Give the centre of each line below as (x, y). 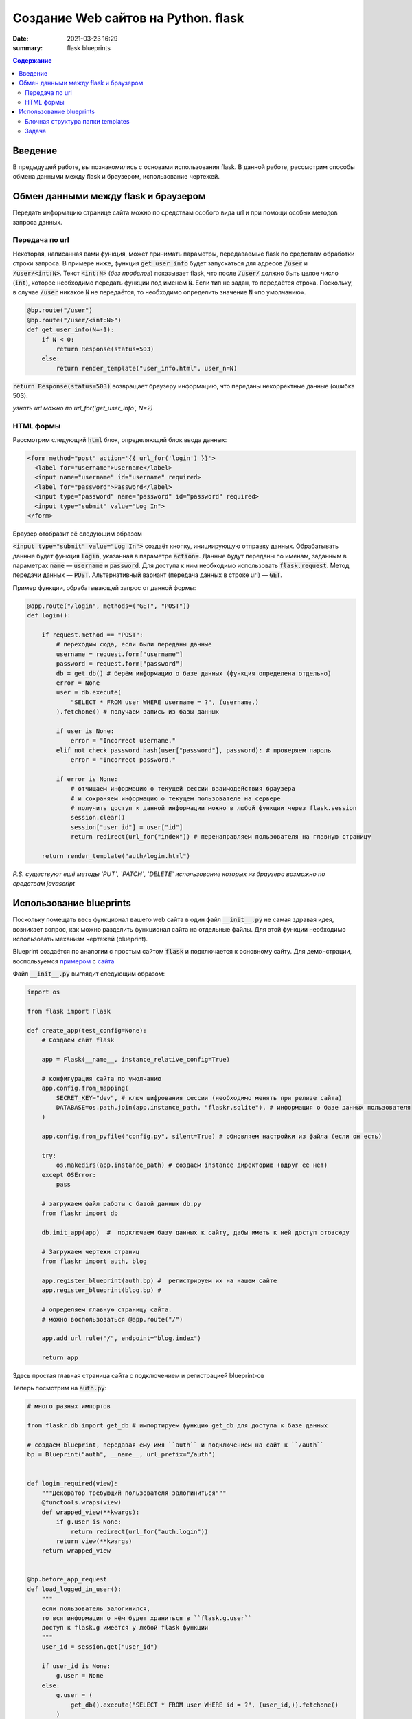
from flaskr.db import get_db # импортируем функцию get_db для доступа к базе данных (178, 1426)
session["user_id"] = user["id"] (127, 827)
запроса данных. (37, 222)
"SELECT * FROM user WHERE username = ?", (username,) (165, 702)
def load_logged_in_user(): (74, 1589)
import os (44, 992)
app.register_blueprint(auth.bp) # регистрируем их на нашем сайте (159, 1280)
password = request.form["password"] (119, 664)
